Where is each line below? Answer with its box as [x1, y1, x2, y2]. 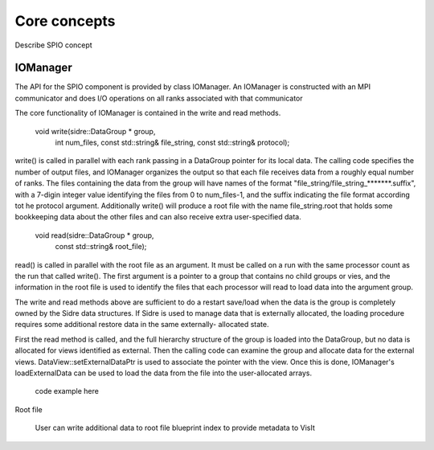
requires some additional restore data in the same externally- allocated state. [14, 320, 269, 329]
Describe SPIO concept [14, 40, 92, 50]
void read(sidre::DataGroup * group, [35, 230, 154, 240]
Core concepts [14, 12, 116, 30]
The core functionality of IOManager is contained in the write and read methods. [14, 108, 281, 118]
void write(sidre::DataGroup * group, [35, 126, 156, 136]
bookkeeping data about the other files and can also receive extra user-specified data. [14, 212, 301, 222]
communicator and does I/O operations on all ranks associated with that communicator [14, 93, 303, 103]
